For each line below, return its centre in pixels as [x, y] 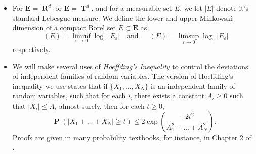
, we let [191, 8]
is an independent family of [193, 86]
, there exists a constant [167, 96]
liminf [81, 36]
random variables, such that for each [69, 96]
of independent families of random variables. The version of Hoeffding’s [123, 76]
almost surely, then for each [102, 105]
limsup [189, 36]
